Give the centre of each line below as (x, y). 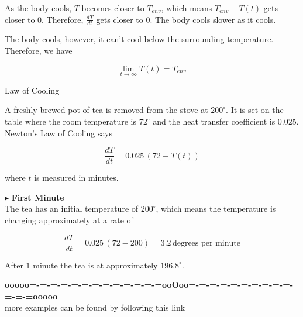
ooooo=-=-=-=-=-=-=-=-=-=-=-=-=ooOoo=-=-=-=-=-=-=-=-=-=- (149, 285)
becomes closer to (113, 8)
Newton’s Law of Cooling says (58, 132)
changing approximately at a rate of (69, 220)
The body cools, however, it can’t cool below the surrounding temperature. (139, 39)
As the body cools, (38, 8)
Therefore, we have (39, 51)
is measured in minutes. (76, 178)
